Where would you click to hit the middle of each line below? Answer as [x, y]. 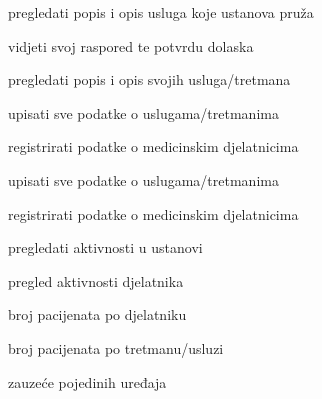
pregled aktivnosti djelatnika [96, 280]
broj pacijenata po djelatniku [97, 314]
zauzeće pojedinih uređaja [87, 381]
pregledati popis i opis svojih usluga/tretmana [149, 79]
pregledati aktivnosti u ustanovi [105, 247]
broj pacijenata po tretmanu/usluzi [116, 347]
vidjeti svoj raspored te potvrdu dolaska [131, 45]
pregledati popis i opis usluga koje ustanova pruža [161, 12]
